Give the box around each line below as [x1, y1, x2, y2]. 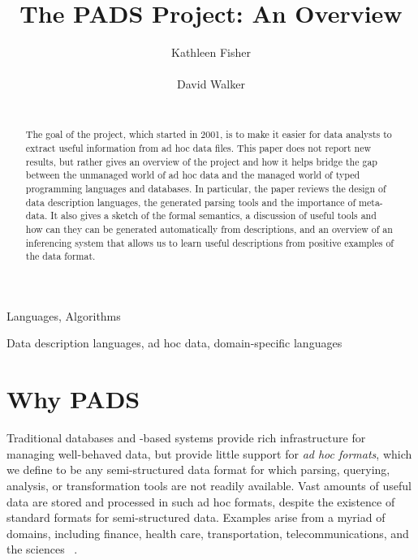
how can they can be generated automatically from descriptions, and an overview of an [25, 222, 393, 235]
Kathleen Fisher [171, 44, 251, 61]
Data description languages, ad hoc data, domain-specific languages [6, 334, 343, 351]
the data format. [25, 249, 96, 263]
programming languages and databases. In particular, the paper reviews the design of [25, 181, 386, 195]
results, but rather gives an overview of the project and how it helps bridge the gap [25, 154, 377, 168]
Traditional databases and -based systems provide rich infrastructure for [6, 429, 366, 446]
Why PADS [6, 382, 140, 416]
